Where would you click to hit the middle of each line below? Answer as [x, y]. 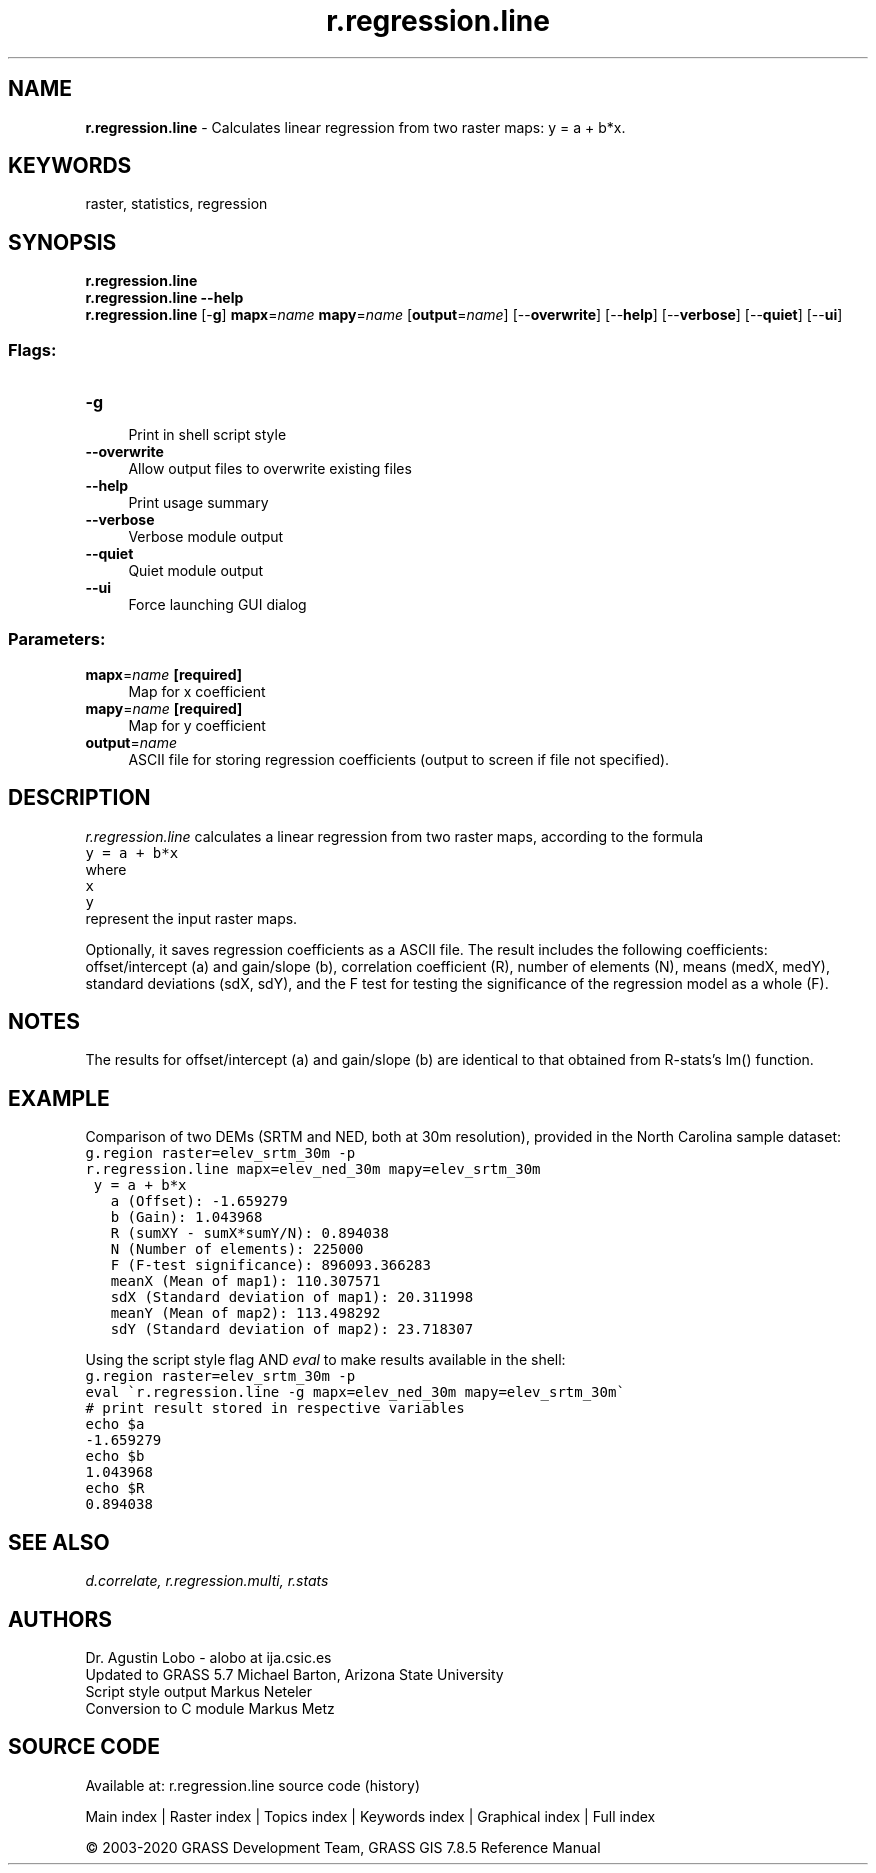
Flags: [32, 349]
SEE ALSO [59, 1542]
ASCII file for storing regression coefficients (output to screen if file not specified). [399, 759]
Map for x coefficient [197, 691]
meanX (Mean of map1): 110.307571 [245, 1281]
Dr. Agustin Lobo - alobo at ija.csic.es [208, 1657]
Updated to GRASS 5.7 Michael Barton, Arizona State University [294, 1674]
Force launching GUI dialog [217, 605]
